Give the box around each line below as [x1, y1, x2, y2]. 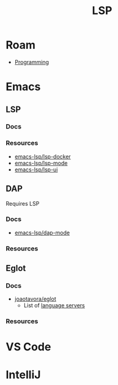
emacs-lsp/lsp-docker [14, 152, 71, 160]
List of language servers [23, 302, 85, 309]
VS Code [6, 340, 51, 354]
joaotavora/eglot [14, 295, 56, 303]
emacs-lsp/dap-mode [14, 229, 70, 236]
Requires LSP [6, 200, 40, 207]
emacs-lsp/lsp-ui [14, 166, 58, 173]
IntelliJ [6, 368, 41, 381]
